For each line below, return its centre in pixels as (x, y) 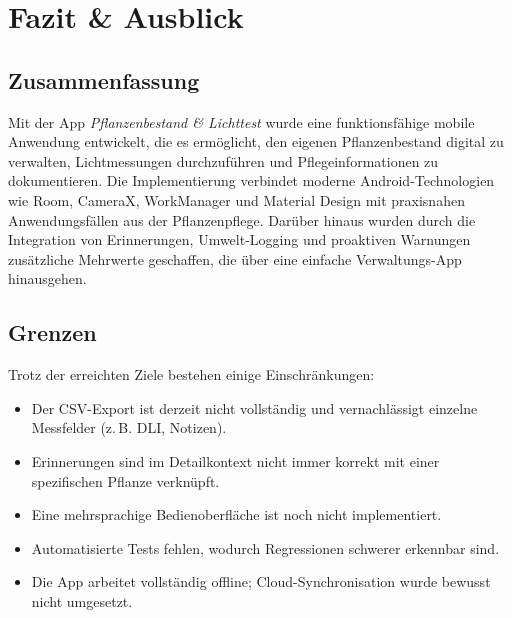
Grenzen (52, 332)
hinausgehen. (47, 278)
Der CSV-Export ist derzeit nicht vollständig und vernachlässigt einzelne (254, 407)
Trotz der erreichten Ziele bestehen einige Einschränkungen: (191, 374)
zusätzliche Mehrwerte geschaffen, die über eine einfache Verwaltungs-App (235, 258)
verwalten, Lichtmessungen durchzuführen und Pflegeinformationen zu (223, 160)
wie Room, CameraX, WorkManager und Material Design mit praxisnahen (236, 199)
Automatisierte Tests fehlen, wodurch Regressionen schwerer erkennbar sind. (265, 547)
